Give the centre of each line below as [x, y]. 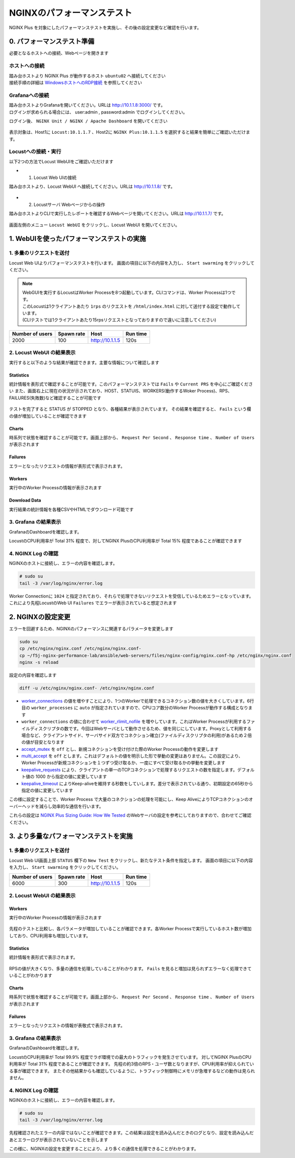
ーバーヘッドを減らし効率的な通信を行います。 [56, 806]
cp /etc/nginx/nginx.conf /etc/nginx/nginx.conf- [80, 649]
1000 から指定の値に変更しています [71, 776]
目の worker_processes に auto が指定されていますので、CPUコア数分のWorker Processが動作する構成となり [135, 708]
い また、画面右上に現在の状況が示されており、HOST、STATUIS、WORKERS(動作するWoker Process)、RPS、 [121, 391]
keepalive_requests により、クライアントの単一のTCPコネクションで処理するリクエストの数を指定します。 [130, 770]
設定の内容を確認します [33, 675]
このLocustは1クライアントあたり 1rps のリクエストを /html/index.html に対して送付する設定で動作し [129, 306]
